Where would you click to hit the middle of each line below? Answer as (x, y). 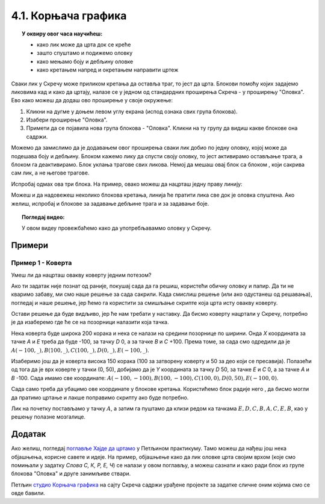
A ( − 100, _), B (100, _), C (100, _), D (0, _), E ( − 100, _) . (80, 350)
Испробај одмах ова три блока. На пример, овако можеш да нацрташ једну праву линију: (127, 184)
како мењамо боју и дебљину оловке (85, 61)
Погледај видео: (43, 217)
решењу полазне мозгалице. (48, 417)
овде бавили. (28, 493)
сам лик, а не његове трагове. (50, 173)
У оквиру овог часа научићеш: (62, 34)
